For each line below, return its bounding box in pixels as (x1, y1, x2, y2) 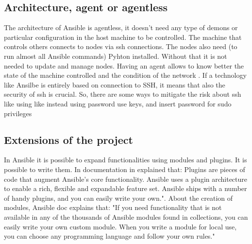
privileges (4, 108, 32, 118)
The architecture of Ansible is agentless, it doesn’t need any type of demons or (4, 22, 238, 33)
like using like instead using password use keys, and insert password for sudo (4, 98, 232, 108)
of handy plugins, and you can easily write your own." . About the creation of (4, 192, 233, 203)
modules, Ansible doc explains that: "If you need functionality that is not (4, 202, 222, 212)
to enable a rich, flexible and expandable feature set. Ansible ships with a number (4, 183, 247, 193)
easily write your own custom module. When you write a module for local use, (4, 221, 237, 231)
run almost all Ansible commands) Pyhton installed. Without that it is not (4, 51, 227, 61)
